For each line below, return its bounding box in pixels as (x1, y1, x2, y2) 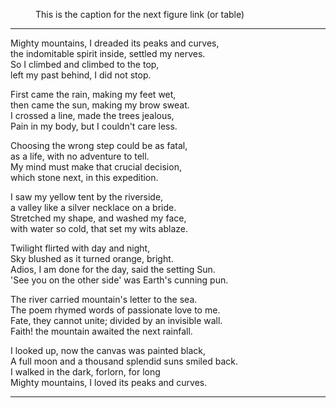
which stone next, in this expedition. (10, 172, 159, 183)
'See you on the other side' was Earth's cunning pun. (10, 274, 229, 286)
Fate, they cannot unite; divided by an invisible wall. (10, 315, 223, 326)
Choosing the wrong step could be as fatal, (10, 140, 188, 151)
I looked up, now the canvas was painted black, (10, 345, 207, 356)
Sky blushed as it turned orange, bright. (10, 253, 174, 264)
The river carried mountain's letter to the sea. (10, 294, 198, 305)
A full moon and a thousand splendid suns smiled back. (10, 355, 238, 367)
